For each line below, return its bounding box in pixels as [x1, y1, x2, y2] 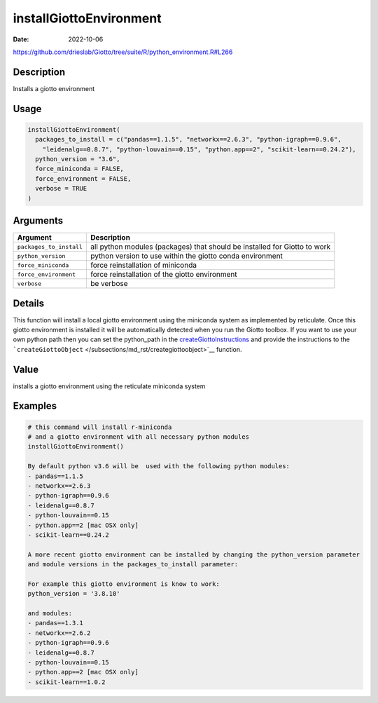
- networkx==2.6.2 [27, 629, 91, 637]
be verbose [90, 279, 128, 289]
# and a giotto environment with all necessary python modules [27, 433, 250, 441]
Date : [13, 35, 29, 43]
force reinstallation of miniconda [90, 260, 197, 270]
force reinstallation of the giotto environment [90, 270, 237, 280]
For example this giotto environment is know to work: [27, 580, 220, 588]
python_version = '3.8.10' [27, 589, 120, 598]
